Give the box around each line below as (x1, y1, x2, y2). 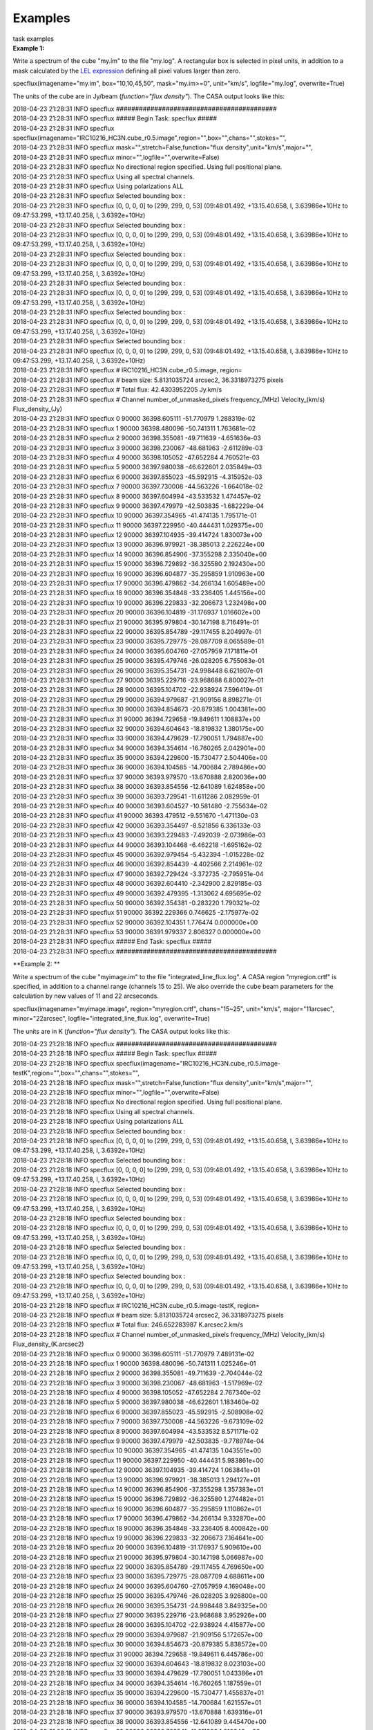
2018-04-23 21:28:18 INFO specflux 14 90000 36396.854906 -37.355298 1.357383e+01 (12, 1485, 264, 1493)
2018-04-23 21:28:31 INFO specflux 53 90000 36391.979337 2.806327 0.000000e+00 (12, 928, 261, 936)
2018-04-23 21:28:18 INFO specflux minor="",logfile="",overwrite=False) (12, 1088, 220, 1096)
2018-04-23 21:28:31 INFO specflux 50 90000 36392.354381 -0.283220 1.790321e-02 (12, 898, 260, 907)
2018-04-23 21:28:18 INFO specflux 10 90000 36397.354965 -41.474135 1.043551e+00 (12, 1446, 262, 1455)
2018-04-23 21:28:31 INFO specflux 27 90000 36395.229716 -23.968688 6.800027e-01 (12, 675, 264, 684)
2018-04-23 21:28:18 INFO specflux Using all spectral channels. (12, 1107, 195, 1116)
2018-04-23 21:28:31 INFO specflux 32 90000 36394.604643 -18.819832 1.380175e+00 (12, 724, 264, 733)
